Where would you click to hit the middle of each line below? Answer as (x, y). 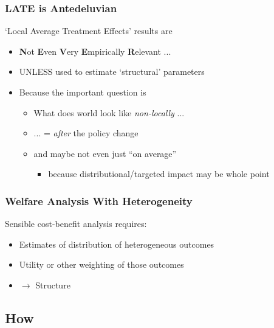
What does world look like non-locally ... (109, 112)
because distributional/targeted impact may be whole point (159, 174)
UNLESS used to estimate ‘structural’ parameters (112, 72)
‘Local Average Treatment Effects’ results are (89, 31)
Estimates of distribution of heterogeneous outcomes (117, 244)
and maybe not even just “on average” (105, 153)
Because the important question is (83, 92)
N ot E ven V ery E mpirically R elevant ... (95, 51)
